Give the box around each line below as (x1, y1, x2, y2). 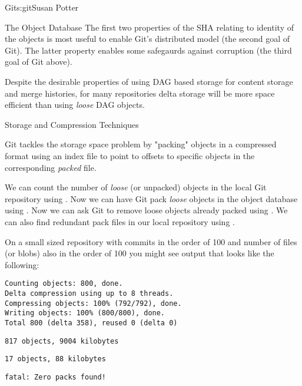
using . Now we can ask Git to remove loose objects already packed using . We (5, 204, 288, 216)
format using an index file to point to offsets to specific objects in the (5, 149, 255, 161)
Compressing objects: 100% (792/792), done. (5, 299, 182, 308)
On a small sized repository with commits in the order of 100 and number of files (5, 235, 297, 248)
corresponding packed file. (5, 161, 97, 173)
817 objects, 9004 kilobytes (5, 336, 119, 345)
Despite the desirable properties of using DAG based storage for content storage (5, 75, 293, 87)
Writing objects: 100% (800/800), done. (5, 309, 165, 318)
